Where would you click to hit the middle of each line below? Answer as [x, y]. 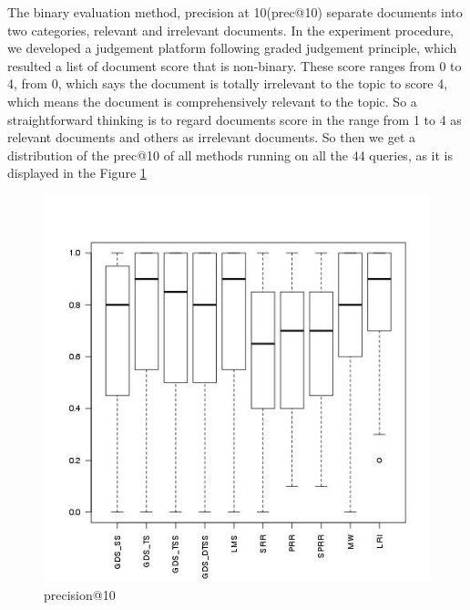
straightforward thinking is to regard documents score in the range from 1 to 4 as [235, 119]
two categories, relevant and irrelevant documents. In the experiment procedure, [231, 30]
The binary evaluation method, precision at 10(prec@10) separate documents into [235, 12]
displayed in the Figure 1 [77, 173]
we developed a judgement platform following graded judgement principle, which [232, 48]
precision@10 [80, 594]
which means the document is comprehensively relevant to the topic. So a [212, 101]
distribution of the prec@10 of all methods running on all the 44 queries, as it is [230, 155]
